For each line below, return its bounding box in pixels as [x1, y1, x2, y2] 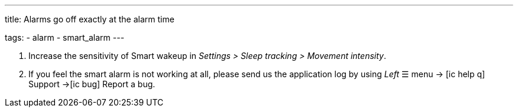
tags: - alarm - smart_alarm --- [5, 32, 125, 42]
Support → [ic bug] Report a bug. [28, 79, 156, 89]
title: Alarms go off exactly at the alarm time [5, 14, 174, 24]
